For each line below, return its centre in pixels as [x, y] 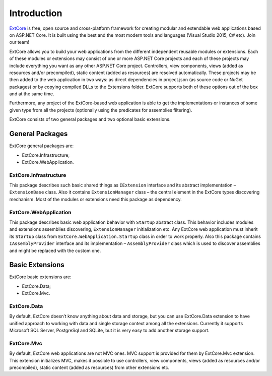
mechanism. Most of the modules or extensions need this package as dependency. [96, 199]
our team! [19, 42]
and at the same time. [32, 94]
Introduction [36, 13]
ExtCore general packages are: [42, 146]
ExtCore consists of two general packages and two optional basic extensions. [90, 119]
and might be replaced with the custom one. [55, 250]
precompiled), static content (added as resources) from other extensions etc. [89, 367]
